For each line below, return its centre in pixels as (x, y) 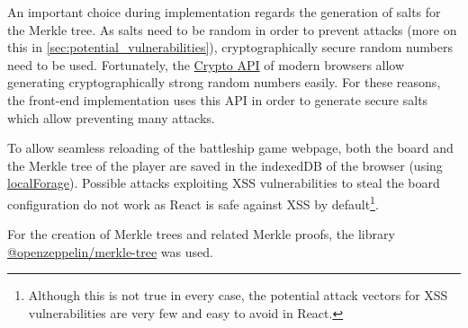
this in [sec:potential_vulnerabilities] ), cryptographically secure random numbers (230, 47)
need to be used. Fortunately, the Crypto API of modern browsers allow (206, 64)
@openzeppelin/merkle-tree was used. (110, 251)
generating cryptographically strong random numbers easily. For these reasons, (224, 82)
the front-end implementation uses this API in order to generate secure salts (218, 99)
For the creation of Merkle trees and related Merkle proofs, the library (201, 234)
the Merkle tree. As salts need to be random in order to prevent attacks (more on (232, 29)
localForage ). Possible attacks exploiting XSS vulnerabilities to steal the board (224, 183)
